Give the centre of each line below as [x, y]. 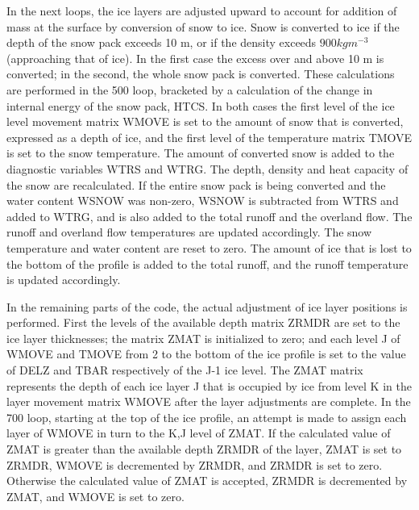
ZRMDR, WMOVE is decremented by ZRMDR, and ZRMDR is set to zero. [195, 464]
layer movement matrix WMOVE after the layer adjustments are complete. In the [209, 401]
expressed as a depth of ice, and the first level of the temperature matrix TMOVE [209, 137]
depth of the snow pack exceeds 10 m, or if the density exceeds [162, 42]
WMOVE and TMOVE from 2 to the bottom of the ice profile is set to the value [206, 354]
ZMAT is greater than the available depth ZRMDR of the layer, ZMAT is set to [204, 449]
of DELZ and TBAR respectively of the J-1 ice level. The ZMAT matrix [185, 370]
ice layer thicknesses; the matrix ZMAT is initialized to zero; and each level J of [203, 338]
